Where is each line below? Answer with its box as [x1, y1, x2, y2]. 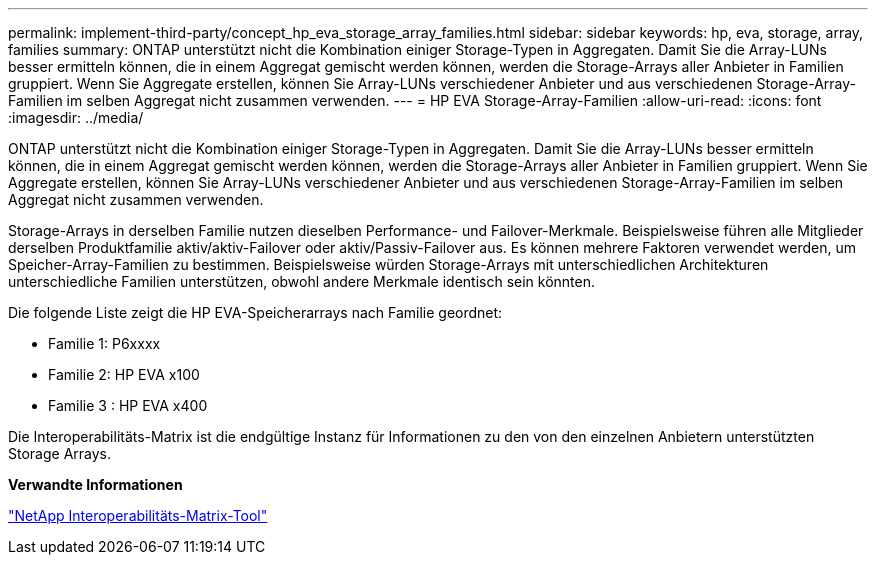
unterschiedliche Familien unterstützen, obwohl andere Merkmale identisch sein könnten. [8, 273, 596, 290]
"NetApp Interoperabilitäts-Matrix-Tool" [8, 507, 268, 524]
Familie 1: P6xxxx [48, 335, 161, 352]
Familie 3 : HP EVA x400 [48, 397, 208, 414]
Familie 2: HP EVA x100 [48, 366, 200, 383]
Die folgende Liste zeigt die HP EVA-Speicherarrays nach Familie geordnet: [8, 304, 503, 321]
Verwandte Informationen [8, 476, 183, 493]
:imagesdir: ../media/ [8, 109, 144, 126]
